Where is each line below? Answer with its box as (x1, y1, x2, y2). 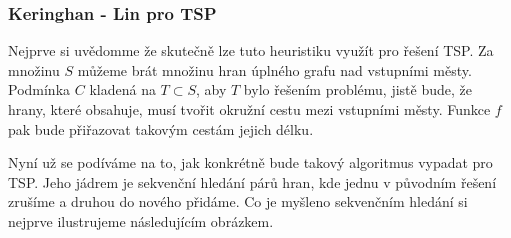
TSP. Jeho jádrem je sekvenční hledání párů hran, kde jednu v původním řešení (8, 171, 497, 192)
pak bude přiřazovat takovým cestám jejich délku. (8, 118, 314, 139)
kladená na (89, 79, 156, 100)
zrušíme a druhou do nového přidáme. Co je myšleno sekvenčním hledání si (8, 191, 468, 212)
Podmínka (8, 79, 71, 100)
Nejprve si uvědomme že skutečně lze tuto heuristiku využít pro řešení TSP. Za (8, 40, 494, 61)
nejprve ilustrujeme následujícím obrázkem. (8, 210, 274, 231)
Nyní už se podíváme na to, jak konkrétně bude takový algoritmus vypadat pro (8, 152, 493, 173)
